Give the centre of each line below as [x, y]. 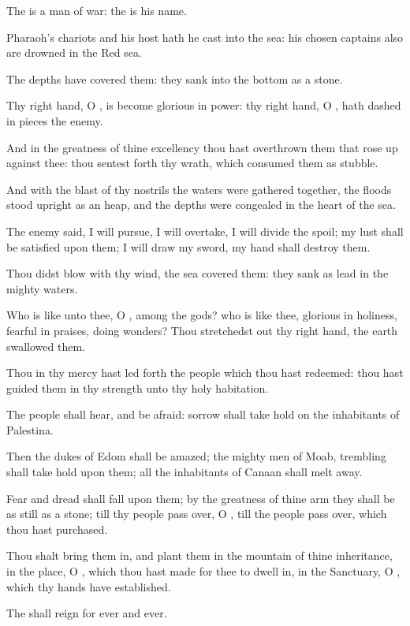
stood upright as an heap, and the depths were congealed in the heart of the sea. [201, 205]
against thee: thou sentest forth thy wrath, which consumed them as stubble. [192, 163]
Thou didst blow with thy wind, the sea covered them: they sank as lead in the [198, 273]
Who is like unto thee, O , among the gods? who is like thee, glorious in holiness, [202, 315]
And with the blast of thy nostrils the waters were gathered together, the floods [199, 189]
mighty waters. [42, 288]
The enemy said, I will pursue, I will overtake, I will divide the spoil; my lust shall [205, 231]
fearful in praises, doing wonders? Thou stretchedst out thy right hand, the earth [202, 330]
